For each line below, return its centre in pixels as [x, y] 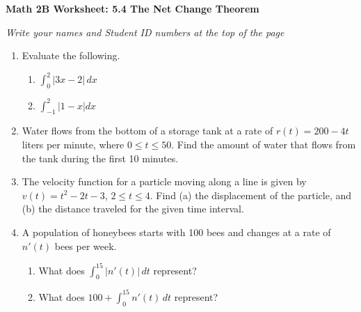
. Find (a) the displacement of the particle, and [251, 195]
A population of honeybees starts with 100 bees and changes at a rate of [176, 232]
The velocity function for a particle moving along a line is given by [164, 181]
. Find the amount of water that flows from [264, 144]
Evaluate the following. [71, 55]
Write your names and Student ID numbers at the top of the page [145, 32]
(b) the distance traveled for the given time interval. [133, 209]
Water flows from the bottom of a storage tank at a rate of [147, 131]
